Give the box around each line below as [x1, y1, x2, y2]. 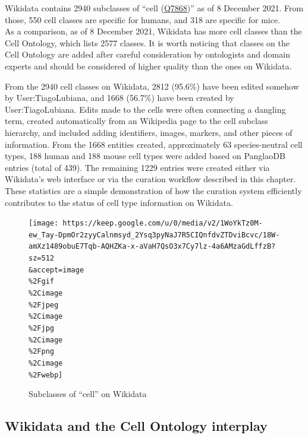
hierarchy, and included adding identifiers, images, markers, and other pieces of [5, 126, 293, 138]
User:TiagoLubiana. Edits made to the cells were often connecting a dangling [5, 103, 286, 115]
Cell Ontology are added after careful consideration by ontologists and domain [5, 48, 290, 61]
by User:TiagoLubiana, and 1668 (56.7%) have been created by [5, 91, 234, 104]
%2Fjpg [29, 324, 54, 332]
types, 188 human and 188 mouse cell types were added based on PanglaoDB [5, 150, 285, 162]
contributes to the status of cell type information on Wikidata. [5, 196, 233, 208]
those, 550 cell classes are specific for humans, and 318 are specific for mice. [5, 13, 281, 26]
